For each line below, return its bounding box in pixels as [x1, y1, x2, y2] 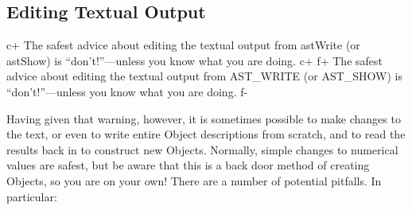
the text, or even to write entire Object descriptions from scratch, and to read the [6, 126, 406, 142]
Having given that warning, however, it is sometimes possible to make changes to [6, 110, 401, 126]
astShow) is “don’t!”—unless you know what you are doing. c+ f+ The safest [6, 52, 383, 68]
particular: [6, 188, 57, 204]
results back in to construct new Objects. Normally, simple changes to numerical [6, 141, 398, 157]
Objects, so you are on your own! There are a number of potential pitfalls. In [6, 172, 382, 189]
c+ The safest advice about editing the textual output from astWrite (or [6, 37, 360, 53]
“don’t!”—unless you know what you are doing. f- [6, 83, 248, 99]
